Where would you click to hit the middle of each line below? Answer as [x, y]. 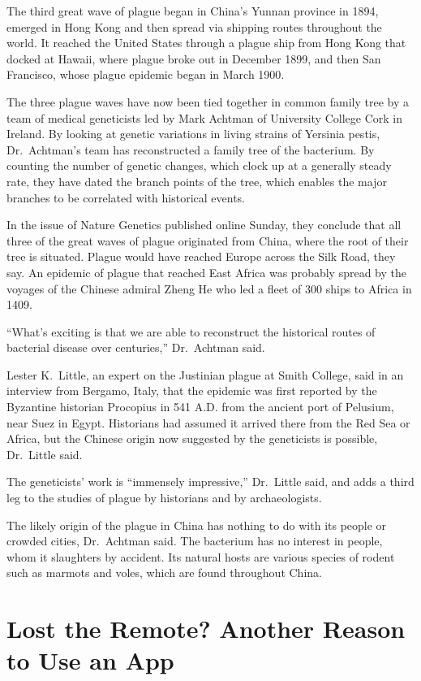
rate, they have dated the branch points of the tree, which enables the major [197, 181]
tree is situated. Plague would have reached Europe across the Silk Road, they [201, 256]
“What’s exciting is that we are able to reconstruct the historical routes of [191, 331]
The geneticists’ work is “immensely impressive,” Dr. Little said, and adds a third [210, 481]
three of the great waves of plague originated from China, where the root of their [208, 240]
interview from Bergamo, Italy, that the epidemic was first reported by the [192, 390]
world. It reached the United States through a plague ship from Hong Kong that [206, 43]
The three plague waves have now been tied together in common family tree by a [208, 101]
